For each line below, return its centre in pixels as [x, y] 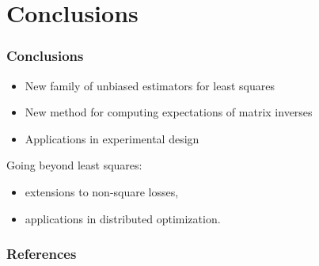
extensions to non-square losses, [102, 191]
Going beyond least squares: [74, 165]
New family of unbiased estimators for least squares [150, 85]
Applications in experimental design [112, 138]
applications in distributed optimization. [123, 218]
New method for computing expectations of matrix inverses [169, 112]
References [42, 254]
